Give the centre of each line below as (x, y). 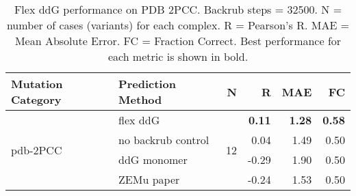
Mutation (37, 84)
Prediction (147, 84)
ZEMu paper (149, 179)
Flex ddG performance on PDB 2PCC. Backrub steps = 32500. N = (178, 9)
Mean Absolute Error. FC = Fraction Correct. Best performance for (178, 41)
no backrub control (164, 140)
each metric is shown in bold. (178, 56)
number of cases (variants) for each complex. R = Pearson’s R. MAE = (178, 25)
